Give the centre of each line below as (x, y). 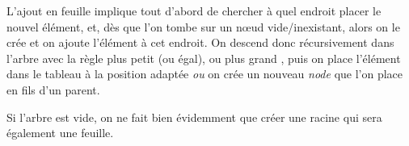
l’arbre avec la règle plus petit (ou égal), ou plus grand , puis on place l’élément (204, 58)
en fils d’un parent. (53, 89)
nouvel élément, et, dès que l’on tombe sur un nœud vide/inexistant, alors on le (203, 26)
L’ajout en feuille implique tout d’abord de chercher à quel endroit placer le (194, 10)
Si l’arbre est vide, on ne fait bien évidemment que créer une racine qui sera (194, 117)
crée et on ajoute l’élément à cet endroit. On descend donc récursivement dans (200, 42)
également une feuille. (60, 133)
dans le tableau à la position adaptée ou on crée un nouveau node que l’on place (205, 74)
